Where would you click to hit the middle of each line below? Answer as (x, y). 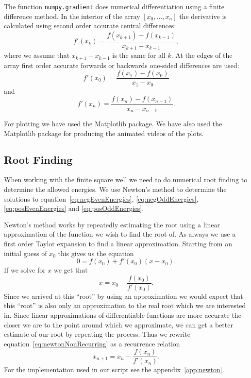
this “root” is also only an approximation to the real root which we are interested (125, 305)
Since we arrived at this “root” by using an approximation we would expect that (124, 296)
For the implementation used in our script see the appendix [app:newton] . (114, 369)
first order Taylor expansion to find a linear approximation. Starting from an (118, 243)
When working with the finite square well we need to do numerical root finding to (126, 180)
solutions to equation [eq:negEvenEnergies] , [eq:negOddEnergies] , (101, 198)
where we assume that (37, 55)
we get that (71, 270)
